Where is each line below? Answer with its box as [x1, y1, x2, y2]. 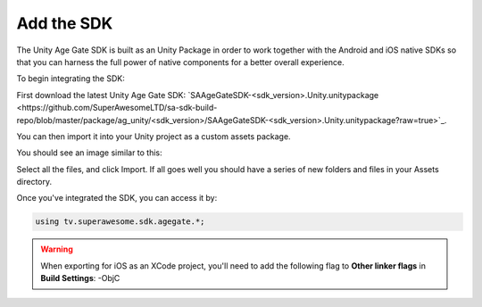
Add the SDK [16, 13, 113, 33]
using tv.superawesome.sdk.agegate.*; [35, 217, 205, 227]
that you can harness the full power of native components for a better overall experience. [16, 56, 345, 67]
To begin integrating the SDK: [16, 73, 125, 84]
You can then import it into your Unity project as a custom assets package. [16, 130, 291, 142]
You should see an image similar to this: [16, 147, 162, 158]
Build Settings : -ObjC [40, 273, 120, 284]
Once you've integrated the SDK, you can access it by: [16, 193, 218, 203]
